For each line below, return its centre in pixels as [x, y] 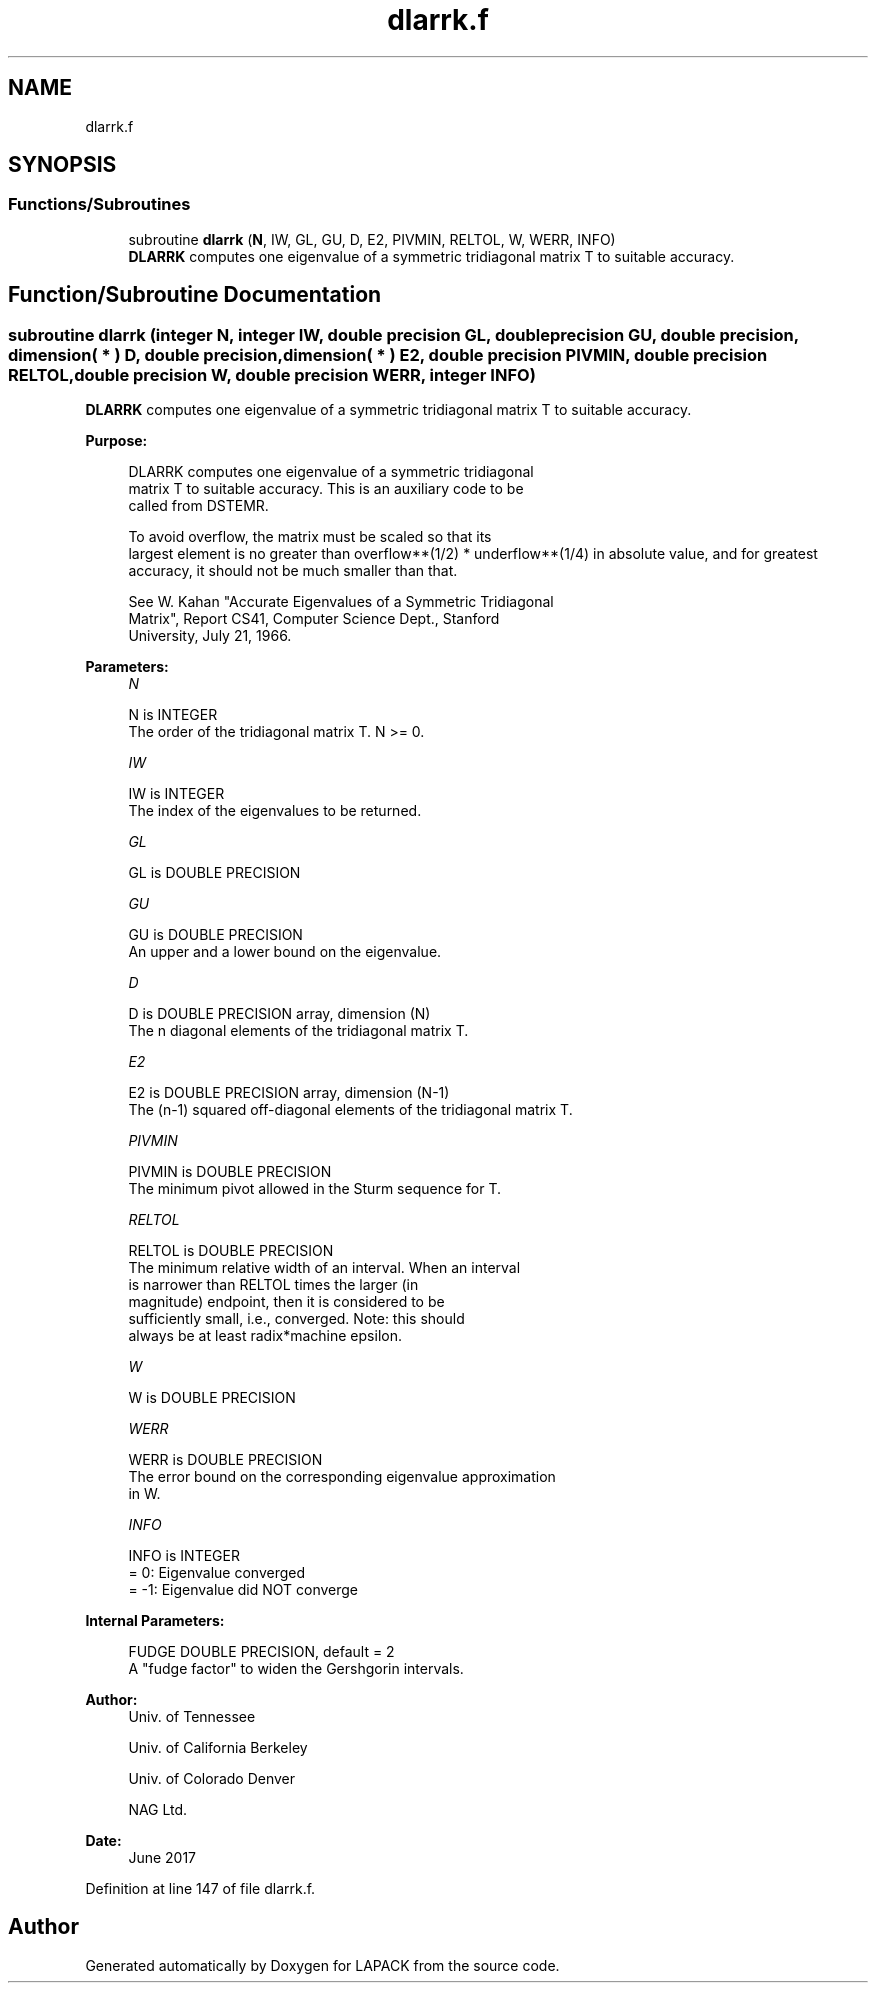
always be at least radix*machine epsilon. [265, 1336]
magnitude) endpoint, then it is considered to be [286, 1302]
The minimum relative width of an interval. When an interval [324, 1268]
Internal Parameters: [155, 1621]
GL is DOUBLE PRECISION [214, 873]
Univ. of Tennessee [192, 1717]
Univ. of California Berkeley [218, 1748]
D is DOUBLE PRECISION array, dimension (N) [279, 1014]
